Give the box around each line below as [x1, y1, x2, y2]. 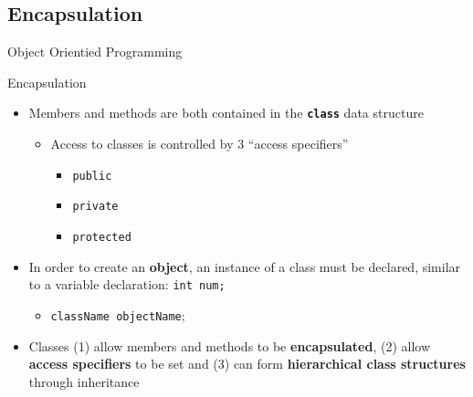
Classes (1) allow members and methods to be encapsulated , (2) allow [28, 336, 431, 355]
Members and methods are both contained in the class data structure [28, 103, 424, 122]
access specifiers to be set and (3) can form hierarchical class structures [28, 354, 466, 373]
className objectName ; [50, 305, 185, 324]
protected [72, 230, 131, 244]
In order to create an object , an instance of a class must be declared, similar [28, 256, 461, 276]
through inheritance [28, 371, 140, 391]
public [72, 169, 112, 183]
